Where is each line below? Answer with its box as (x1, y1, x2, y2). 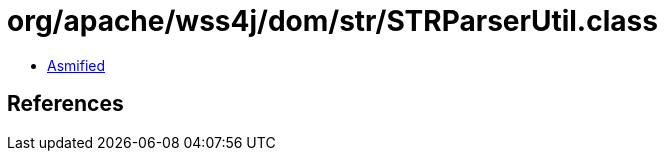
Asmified (47, 56, 106, 74)
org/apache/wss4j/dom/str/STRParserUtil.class (7, 4, 658, 38)
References (7, 91, 124, 117)
